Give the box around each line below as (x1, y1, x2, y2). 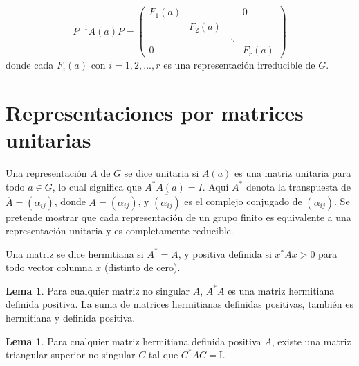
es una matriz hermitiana (228, 283, 335, 297)
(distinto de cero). (104, 260, 181, 274)
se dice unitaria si (124, 166, 199, 180)
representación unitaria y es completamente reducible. (6, 223, 234, 238)
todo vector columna (6, 260, 93, 274)
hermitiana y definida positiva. (6, 311, 136, 325)
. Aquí (202, 179, 229, 193)
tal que (148, 347, 178, 362)
